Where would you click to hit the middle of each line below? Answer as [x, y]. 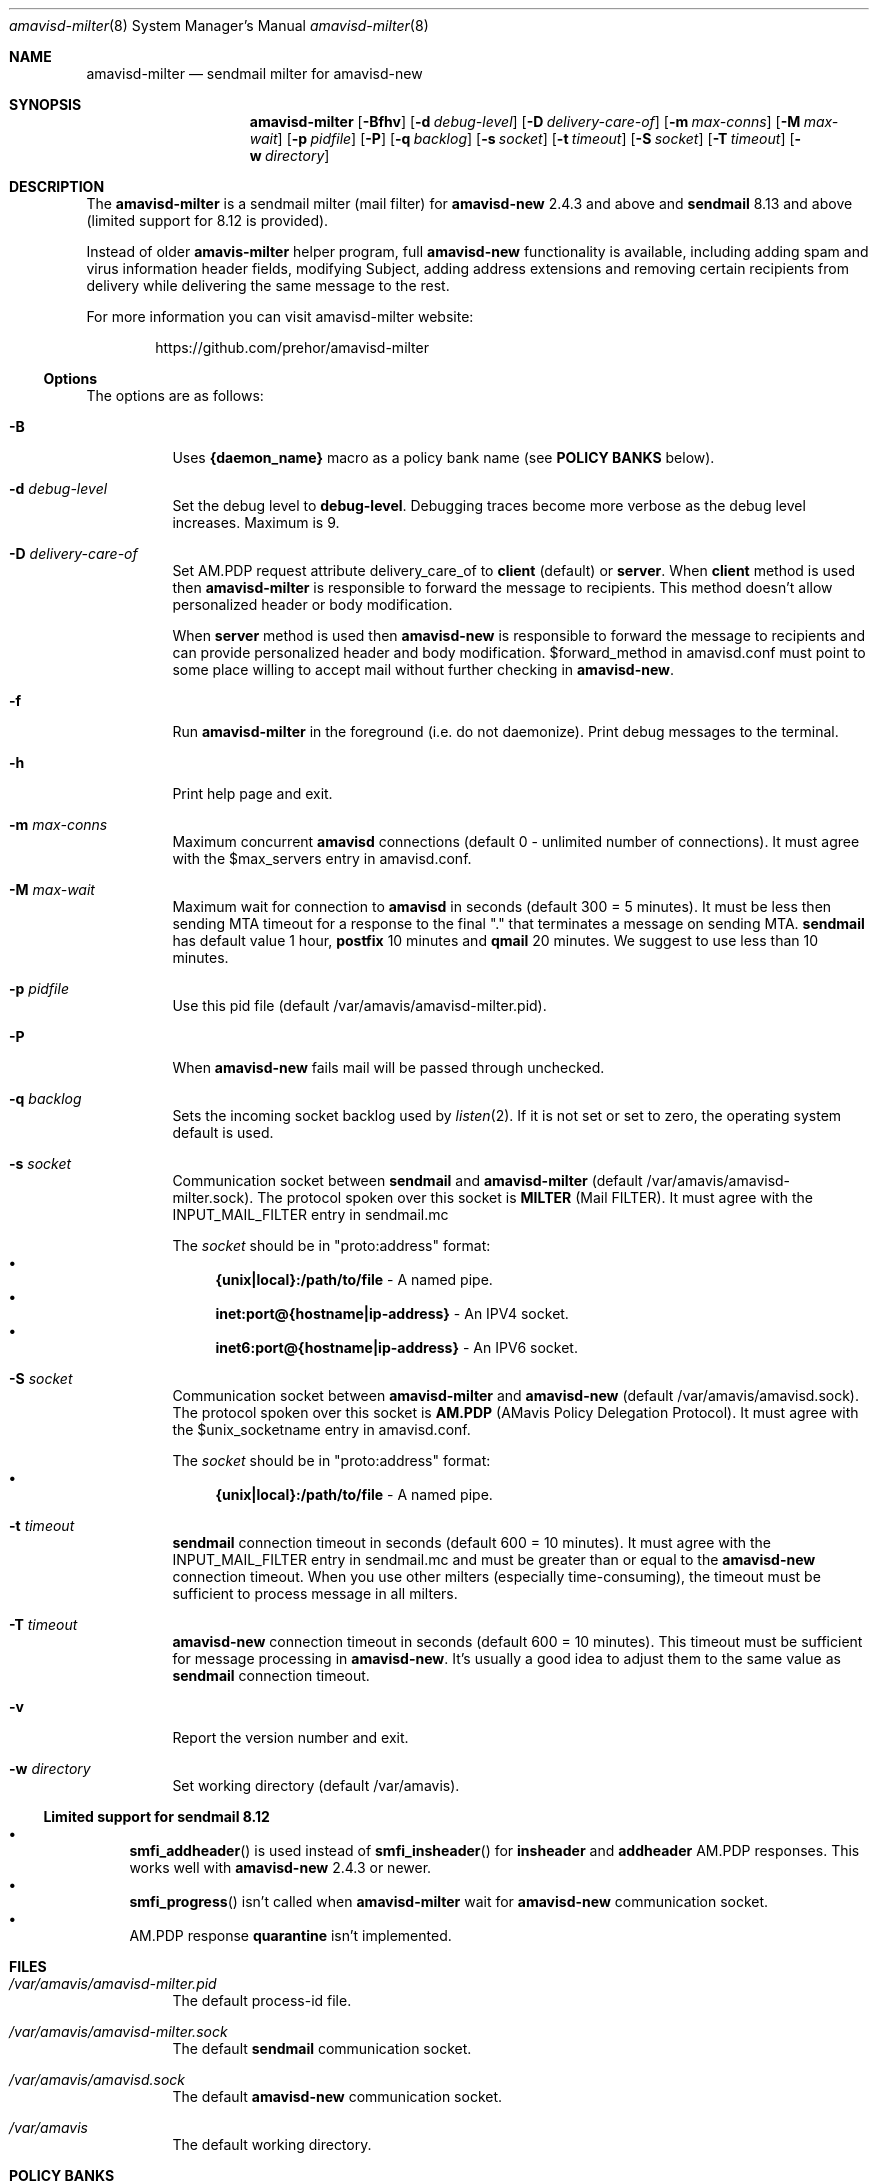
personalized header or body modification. [312, 604]
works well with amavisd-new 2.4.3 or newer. [280, 1867]
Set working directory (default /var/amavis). [316, 1785]
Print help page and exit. [252, 793]
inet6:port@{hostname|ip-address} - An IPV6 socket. [396, 1347]
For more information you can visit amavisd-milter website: [280, 316]
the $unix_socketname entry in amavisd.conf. [321, 1429]
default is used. [223, 1132]
